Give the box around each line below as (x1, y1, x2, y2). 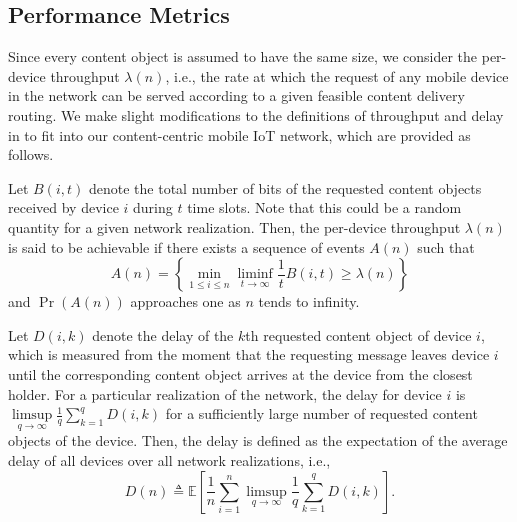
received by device (8, 197, 119, 218)
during (133, 197, 173, 218)
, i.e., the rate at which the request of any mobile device (165, 65, 509, 86)
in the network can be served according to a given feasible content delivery (8, 85, 465, 106)
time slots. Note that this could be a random (187, 197, 462, 218)
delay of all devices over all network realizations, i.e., (8, 449, 331, 470)
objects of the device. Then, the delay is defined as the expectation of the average (8, 430, 508, 451)
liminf (237, 267, 273, 282)
